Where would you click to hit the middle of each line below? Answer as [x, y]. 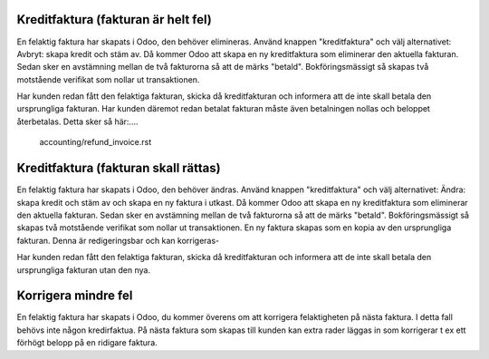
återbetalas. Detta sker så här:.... [77, 121]
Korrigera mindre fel [75, 296]
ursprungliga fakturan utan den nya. [84, 270]
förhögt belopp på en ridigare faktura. [87, 343]
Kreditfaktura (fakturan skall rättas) [119, 168]
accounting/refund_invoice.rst [96, 142]
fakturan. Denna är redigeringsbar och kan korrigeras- [118, 240]
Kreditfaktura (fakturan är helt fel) [114, 19]
